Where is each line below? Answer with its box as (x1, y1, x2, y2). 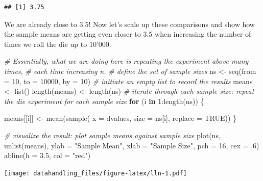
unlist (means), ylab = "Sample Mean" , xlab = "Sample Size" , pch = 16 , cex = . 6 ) (4, 140, 259, 150)
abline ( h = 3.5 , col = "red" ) (4, 150, 91, 161)
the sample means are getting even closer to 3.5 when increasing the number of (4, 29, 251, 39)
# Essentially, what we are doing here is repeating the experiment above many (4, 56, 249, 66)
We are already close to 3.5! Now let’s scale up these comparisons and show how (4, 18, 255, 29)
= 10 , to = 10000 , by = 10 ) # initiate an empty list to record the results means (4, 75, 253, 86)
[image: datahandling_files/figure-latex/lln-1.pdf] (4, 169, 187, 177)
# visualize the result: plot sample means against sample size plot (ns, (4, 130, 221, 140)
